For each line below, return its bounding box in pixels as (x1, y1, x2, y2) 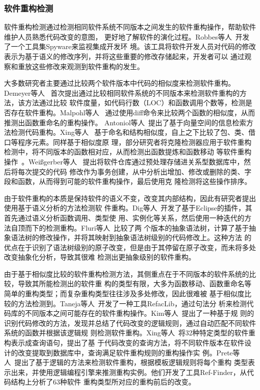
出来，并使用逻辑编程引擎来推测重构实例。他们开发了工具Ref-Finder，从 (10, 366, 247, 377)
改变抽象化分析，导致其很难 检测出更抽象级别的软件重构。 (4, 252, 195, 262)
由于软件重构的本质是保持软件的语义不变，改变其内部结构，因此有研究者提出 (4, 192, 256, 203)
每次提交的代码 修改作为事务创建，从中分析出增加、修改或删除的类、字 (17, 166, 251, 176)
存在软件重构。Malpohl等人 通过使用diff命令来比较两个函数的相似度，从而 (10, 107, 255, 117)
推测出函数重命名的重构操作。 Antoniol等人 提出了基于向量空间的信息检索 (4, 117, 246, 127)
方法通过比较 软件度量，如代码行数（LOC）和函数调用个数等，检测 (24, 97, 245, 108)
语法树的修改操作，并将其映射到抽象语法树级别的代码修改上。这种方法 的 (10, 232, 251, 243)
